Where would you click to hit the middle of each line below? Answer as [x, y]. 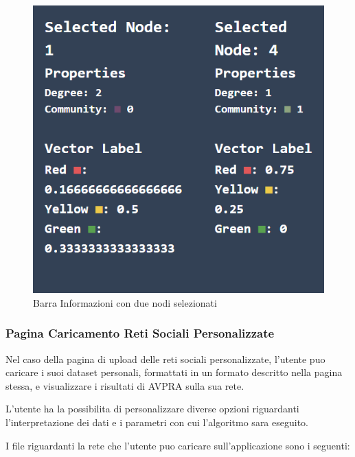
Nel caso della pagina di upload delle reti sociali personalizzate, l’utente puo [165, 359]
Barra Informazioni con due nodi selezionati [125, 302]
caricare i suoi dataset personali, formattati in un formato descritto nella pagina [174, 372]
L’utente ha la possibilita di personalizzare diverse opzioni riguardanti [152, 409]
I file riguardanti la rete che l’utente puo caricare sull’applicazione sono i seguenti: [178, 445]
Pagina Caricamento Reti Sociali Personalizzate [140, 333]
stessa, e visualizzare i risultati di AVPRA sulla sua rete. [125, 385]
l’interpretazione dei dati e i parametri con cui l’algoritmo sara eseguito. [157, 422]
